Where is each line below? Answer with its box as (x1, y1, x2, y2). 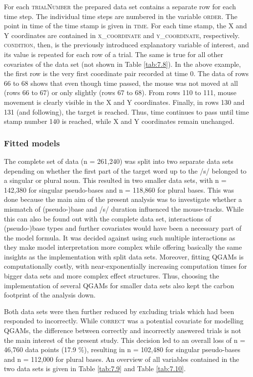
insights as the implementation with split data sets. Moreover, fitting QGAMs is (4, 251, 244, 261)
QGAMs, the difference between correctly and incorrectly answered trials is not (4, 325, 241, 336)
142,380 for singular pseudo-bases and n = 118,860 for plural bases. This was (4, 184, 234, 195)
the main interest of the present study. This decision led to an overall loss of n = (4, 335, 246, 345)
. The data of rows (193, 68, 249, 79)
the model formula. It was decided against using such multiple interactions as (4, 232, 235, 242)
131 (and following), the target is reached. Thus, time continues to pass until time (4, 106, 249, 117)
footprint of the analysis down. (4, 290, 96, 300)
